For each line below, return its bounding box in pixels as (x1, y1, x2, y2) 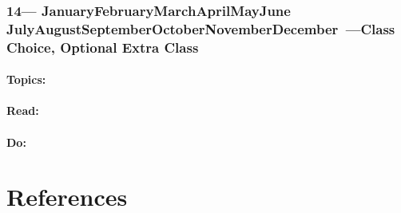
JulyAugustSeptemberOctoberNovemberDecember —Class (6, 18, 395, 38)
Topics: (6, 71, 46, 88)
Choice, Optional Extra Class (6, 37, 199, 57)
